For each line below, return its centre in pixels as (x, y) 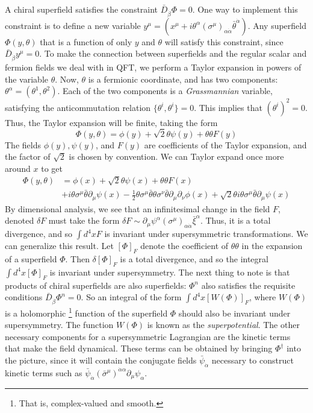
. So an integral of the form (131, 297)
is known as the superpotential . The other (223, 325)
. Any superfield (277, 25)
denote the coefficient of (184, 246)
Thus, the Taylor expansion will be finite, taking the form (111, 122)
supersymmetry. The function (59, 325)
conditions (24, 297)
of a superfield (31, 259)
